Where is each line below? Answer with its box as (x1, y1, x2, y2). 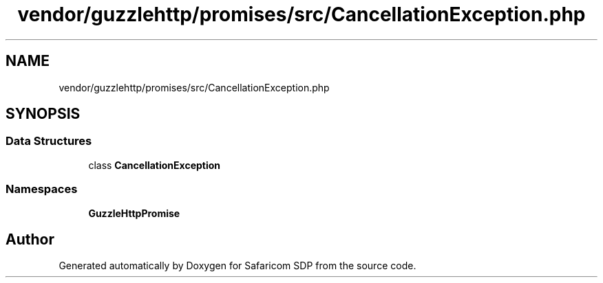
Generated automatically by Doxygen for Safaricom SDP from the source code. (59, 260, 416, 272)
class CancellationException (88, 159, 221, 171)
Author (6, 230, 54, 248)
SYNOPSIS (6, 105, 81, 123)
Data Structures (6, 134, 92, 148)
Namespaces (6, 182, 78, 196)
